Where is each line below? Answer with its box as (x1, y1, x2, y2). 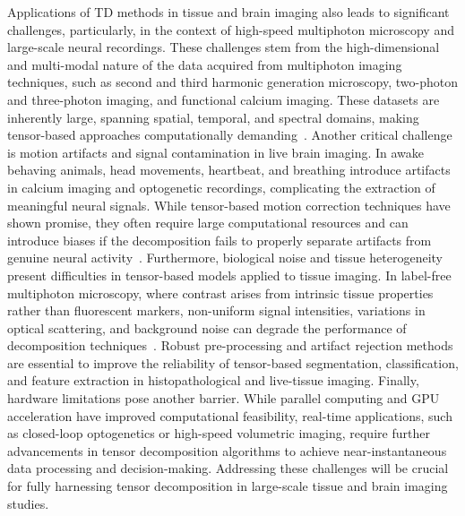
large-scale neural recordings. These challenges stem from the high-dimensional (7, 38, 440, 56)
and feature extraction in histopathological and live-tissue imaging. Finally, (7, 371, 419, 390)
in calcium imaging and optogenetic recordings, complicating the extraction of (7, 177, 435, 196)
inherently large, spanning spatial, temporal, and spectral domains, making (7, 107, 419, 126)
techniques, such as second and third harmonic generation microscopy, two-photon (7, 73, 458, 91)
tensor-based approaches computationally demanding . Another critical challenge (7, 125, 452, 144)
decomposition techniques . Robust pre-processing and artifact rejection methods (7, 336, 453, 355)
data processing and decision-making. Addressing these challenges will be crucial (7, 459, 449, 477)
